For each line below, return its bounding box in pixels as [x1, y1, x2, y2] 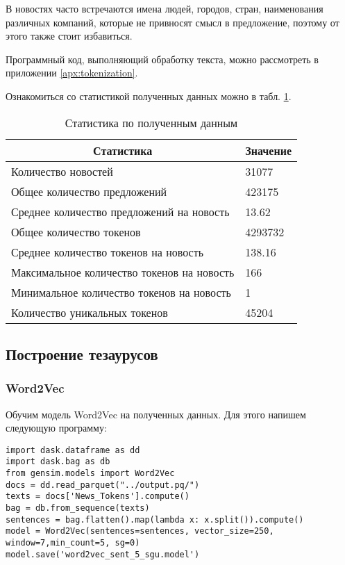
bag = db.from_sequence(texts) [6, 503, 150, 514]
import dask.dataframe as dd [6, 445, 140, 455]
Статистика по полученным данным [65, 114, 238, 131]
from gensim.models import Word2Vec [6, 468, 175, 479]
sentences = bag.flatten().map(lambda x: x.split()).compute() [6, 514, 304, 525]
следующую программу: [6, 420, 107, 435]
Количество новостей [11, 163, 113, 179]
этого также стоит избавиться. [6, 28, 133, 43]
